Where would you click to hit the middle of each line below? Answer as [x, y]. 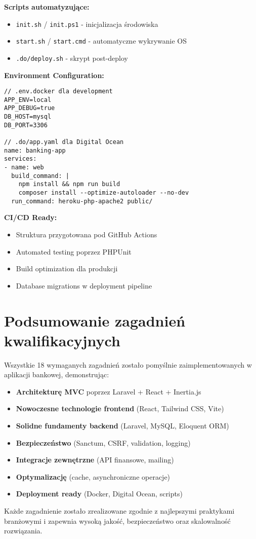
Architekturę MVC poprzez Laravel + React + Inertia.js [109, 391]
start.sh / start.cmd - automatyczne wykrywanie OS [101, 41]
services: [20, 159]
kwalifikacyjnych [62, 340]
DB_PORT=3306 [26, 125]
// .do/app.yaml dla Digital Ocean [64, 142]
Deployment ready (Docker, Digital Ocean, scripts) [99, 494]
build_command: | [40, 176]
